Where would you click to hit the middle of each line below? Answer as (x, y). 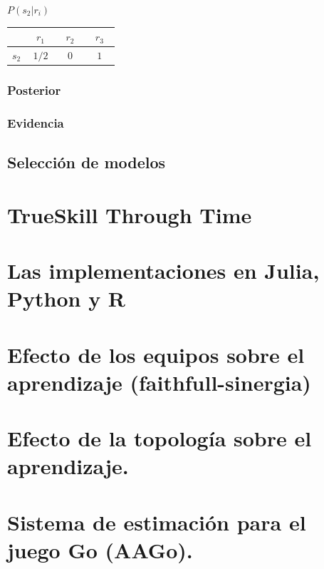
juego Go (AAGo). (100, 549)
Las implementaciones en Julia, (163, 271)
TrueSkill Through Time (130, 214)
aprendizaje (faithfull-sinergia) (159, 382)
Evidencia (36, 122)
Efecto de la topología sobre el (160, 438)
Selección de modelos (87, 162)
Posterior (34, 89)
